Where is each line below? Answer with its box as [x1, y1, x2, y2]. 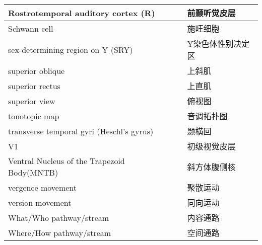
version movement [8, 196, 72, 208]
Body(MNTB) [8, 167, 58, 178]
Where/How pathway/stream [8, 226, 111, 238]
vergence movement [8, 181, 77, 193]
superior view [8, 95, 55, 107]
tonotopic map [8, 110, 59, 122]
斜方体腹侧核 [187, 161, 236, 173]
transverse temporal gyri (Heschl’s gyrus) [8, 125, 154, 137]
